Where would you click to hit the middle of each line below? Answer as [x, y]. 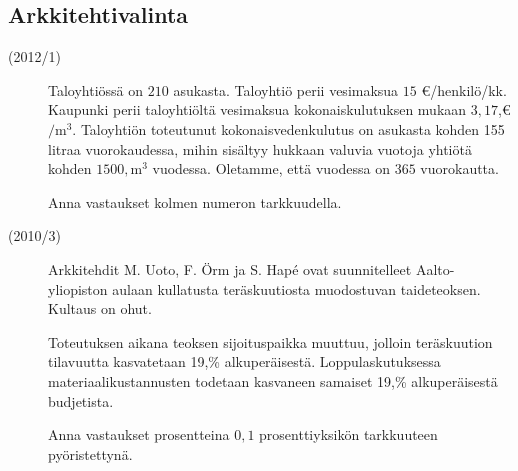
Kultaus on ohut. [100, 308]
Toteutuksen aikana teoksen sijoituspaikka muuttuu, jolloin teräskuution [270, 341]
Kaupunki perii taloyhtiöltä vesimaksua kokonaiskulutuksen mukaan [257, 109]
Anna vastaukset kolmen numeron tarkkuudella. [195, 201]
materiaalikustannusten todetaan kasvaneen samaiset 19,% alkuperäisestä [273, 380]
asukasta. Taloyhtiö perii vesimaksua [286, 89]
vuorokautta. [459, 168]
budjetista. [81, 400]
